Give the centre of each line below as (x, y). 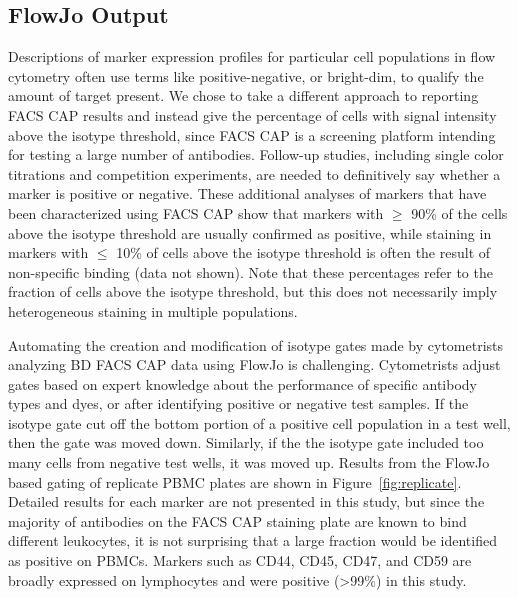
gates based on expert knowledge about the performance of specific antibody (242, 383)
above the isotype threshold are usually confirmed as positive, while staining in (250, 232)
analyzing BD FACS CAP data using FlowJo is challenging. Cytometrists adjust (254, 364)
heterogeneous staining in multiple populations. (153, 310)
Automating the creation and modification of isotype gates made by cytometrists (256, 344)
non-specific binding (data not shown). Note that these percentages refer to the (250, 271)
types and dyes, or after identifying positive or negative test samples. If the (238, 403)
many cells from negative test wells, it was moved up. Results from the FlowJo (249, 462)
